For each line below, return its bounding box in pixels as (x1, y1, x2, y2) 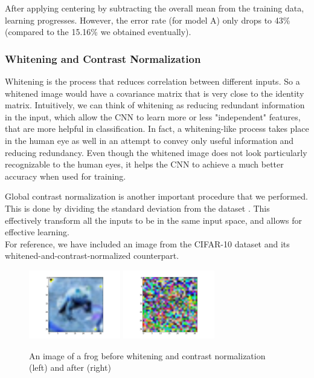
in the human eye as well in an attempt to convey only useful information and (5, 134, 294, 146)
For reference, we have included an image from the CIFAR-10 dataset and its (5, 237, 290, 250)
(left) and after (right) (29, 361, 111, 374)
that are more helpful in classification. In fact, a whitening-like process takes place (5, 122, 309, 135)
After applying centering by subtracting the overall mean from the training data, (5, 2, 304, 14)
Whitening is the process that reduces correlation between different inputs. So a (5, 75, 300, 87)
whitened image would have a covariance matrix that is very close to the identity (5, 86, 304, 99)
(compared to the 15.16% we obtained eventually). (5, 25, 191, 38)
